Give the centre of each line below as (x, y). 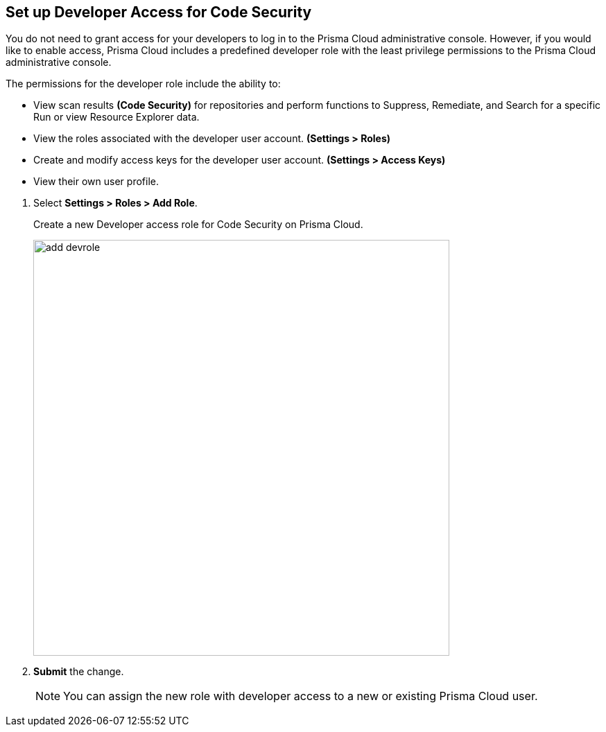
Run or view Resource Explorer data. (116, 117)
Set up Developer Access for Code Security (159, 12)
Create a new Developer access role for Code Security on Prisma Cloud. (198, 225)
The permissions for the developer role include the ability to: (143, 84)
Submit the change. (79, 672)
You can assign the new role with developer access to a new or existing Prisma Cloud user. (301, 696)
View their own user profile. (96, 182)
